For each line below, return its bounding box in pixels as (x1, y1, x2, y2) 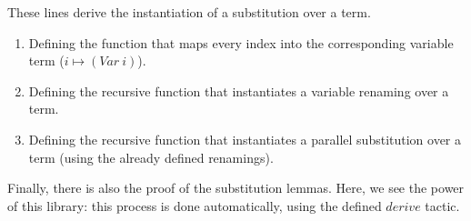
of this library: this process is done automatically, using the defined (7, 196, 382, 215)
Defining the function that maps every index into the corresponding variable (28, 33, 454, 52)
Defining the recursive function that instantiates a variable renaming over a (28, 81, 449, 100)
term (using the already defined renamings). (28, 147, 274, 166)
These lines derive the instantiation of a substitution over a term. (7, 3, 371, 21)
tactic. (425, 196, 460, 215)
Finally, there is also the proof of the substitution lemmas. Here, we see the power (7, 178, 465, 197)
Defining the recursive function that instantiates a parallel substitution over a (28, 129, 462, 148)
